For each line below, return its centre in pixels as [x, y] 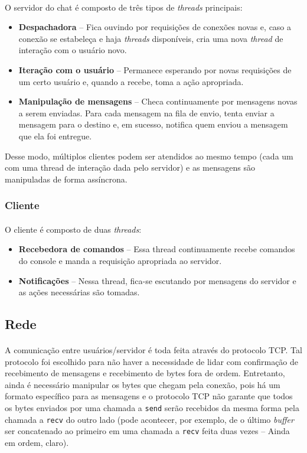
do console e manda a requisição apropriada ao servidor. [120, 260]
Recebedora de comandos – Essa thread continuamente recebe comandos [157, 249]
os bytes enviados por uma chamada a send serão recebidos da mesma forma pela [152, 408]
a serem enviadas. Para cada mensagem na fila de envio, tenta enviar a [146, 113]
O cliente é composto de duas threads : [73, 229]
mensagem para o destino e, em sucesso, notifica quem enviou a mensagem [153, 124]
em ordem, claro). [37, 443]
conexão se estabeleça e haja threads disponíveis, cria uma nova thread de [151, 38]
